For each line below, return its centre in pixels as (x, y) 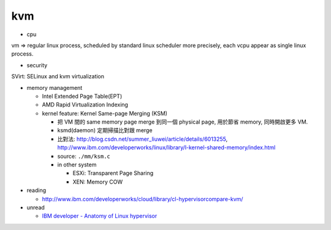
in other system (77, 165)
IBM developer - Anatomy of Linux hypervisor (100, 216)
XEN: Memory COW (97, 182)
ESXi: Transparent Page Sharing (113, 173)
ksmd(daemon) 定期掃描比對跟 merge (105, 130)
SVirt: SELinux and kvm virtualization (58, 76)
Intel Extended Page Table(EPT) (82, 96)
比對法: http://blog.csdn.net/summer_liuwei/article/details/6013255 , (143, 139)
